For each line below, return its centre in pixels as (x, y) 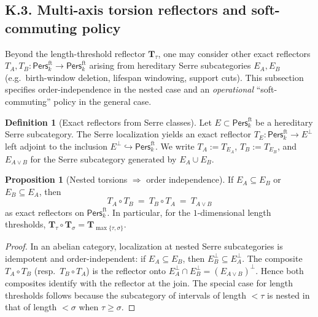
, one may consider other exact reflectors (234, 53)
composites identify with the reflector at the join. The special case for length (149, 282)
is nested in (289, 295)
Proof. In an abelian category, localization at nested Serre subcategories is (144, 246)
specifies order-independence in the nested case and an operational (130, 89)
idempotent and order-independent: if (76, 258)
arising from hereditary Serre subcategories (170, 65)
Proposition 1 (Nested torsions (66, 179)
